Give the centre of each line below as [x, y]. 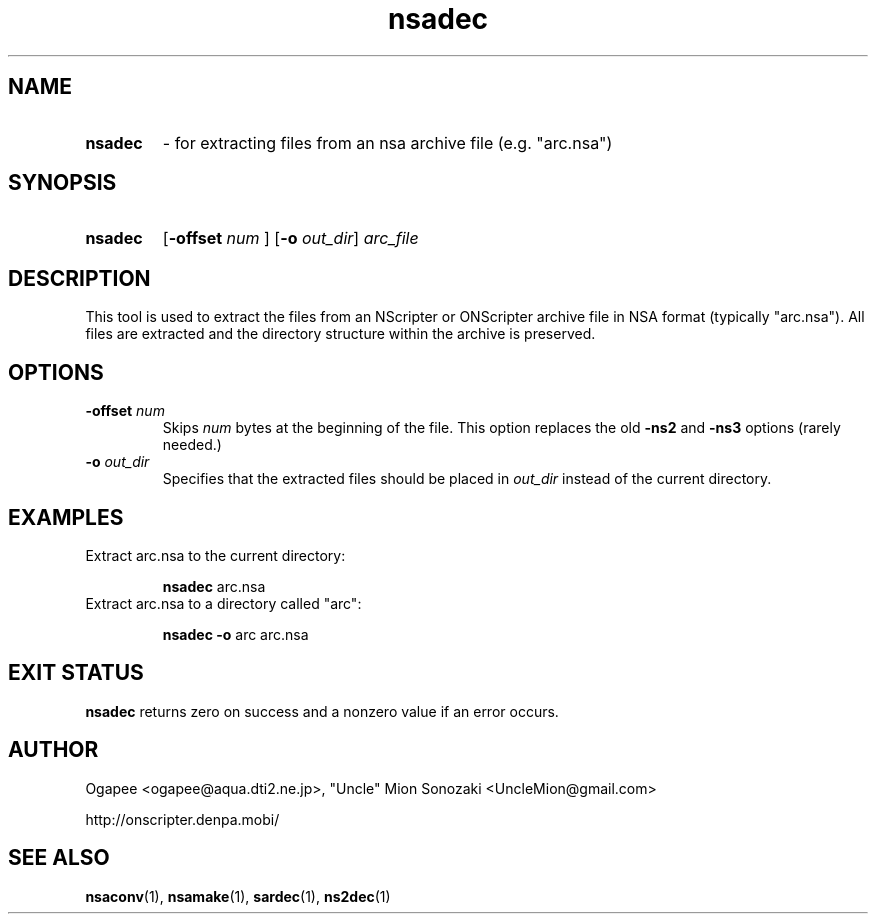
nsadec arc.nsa [214, 586]
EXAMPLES [66, 517]
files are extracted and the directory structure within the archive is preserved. [340, 334]
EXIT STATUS [76, 673]
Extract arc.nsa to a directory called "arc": [223, 603]
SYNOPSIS [62, 183]
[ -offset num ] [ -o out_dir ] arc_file [290, 238]
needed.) [192, 445]
